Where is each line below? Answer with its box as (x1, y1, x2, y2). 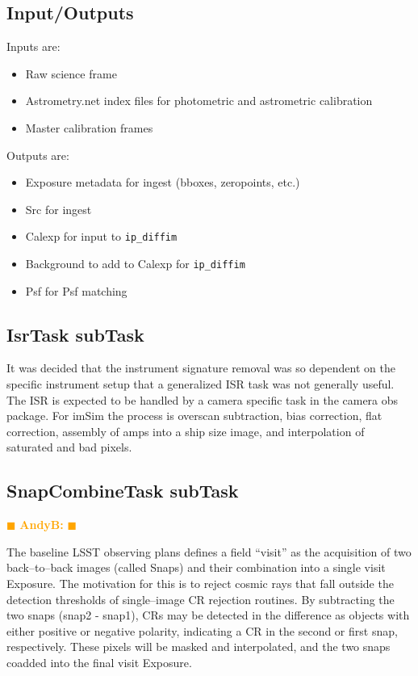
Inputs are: (6, 38, 61, 55)
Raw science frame (25, 65, 117, 82)
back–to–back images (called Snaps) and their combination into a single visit (6, 559, 386, 576)
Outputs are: (6, 146, 69, 163)
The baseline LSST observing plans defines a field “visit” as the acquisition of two (6, 543, 412, 560)
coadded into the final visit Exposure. (6, 653, 192, 670)
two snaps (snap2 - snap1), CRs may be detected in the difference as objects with (6, 607, 410, 624)
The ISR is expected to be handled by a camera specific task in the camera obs (6, 391, 399, 408)
